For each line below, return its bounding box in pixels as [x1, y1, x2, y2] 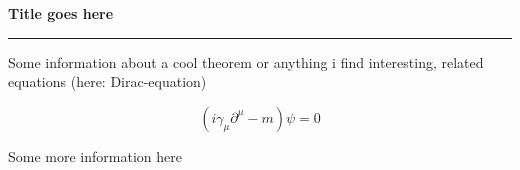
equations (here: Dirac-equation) [8, 71, 207, 92]
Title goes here [8, 3, 114, 23]
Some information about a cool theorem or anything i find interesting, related [8, 51, 484, 72]
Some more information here [8, 145, 182, 166]
